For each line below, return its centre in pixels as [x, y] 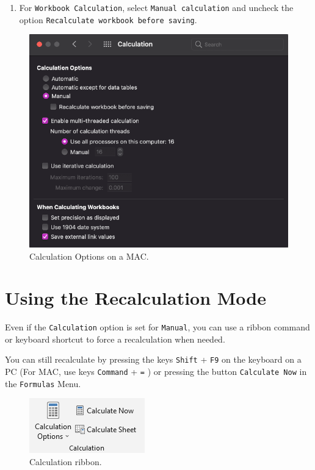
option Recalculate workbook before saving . [108, 19]
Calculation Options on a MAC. [89, 256]
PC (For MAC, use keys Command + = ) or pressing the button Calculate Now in [156, 372]
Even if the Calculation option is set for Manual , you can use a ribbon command [157, 327]
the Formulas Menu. [43, 383]
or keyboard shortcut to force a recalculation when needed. [115, 339]
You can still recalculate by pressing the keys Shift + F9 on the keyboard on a [153, 359]
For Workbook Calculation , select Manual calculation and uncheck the [156, 7]
